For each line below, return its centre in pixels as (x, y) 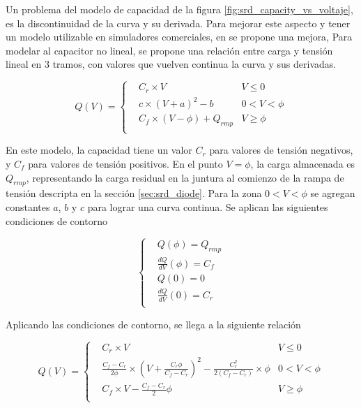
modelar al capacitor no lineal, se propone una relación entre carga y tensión (169, 50)
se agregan (333, 193)
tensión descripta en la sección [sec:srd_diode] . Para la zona (134, 193)
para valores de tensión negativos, (281, 150)
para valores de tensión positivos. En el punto (125, 163)
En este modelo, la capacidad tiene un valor (99, 150)
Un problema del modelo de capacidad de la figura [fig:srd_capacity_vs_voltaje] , (179, 9)
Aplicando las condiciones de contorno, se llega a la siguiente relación (153, 324)
